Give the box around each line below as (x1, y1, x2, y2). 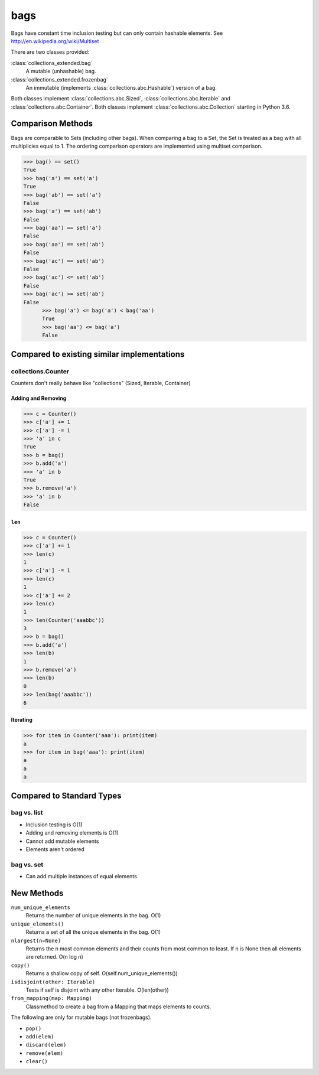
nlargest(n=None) (11, 937, 61, 944)
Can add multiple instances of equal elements (25, 873, 137, 880)
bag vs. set (11, 860, 44, 868)
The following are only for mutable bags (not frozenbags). (11, 1014, 152, 1021)
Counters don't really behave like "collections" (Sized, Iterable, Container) (11, 379, 191, 386)
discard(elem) (25, 1041, 67, 1048)
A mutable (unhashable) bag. (25, 68, 97, 75)
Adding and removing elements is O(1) (25, 829, 119, 836)
